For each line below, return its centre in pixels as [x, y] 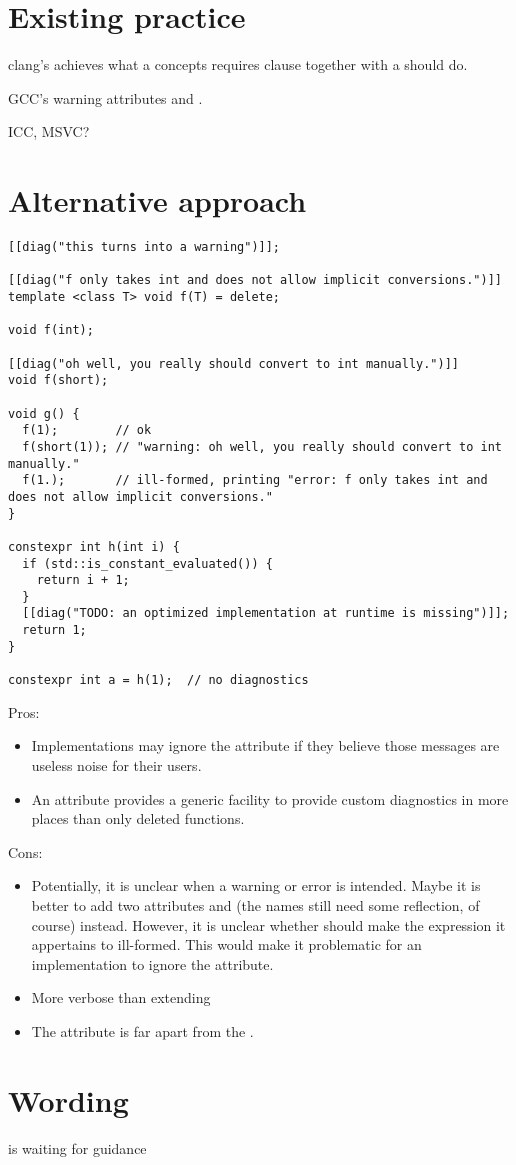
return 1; [54, 630]
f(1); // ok [87, 430]
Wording [68, 1099]
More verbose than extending [121, 997]
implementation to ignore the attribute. [152, 963]
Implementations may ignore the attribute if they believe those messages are [265, 745]
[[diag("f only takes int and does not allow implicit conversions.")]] [255, 280]
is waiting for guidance [77, 1147]
